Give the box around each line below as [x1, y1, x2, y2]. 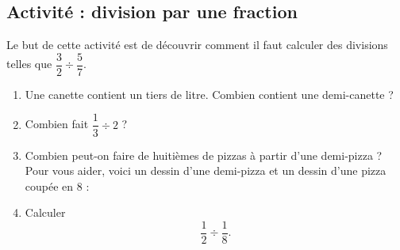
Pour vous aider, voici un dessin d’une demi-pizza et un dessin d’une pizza [25, 162, 387, 179]
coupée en [25, 177, 74, 194]
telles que [6, 55, 52, 72]
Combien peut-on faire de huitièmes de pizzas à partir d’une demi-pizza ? [25, 146, 383, 163]
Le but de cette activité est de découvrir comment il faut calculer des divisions [6, 36, 388, 53]
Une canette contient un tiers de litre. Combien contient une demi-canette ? [25, 85, 394, 102]
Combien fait [25, 116, 89, 132]
